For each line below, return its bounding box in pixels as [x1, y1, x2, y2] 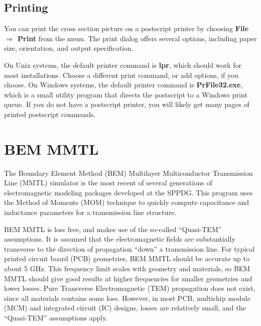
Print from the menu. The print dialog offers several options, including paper [18, 33, 257, 43]
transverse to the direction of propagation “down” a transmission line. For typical [4, 243, 255, 254]
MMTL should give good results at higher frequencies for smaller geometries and [4, 273, 252, 283]
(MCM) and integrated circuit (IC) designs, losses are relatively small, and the [4, 302, 246, 313]
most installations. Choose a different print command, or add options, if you [4, 69, 238, 80]
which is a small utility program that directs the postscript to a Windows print [4, 89, 247, 99]
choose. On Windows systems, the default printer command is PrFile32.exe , [4, 79, 243, 90]
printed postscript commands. [4, 108, 96, 119]
